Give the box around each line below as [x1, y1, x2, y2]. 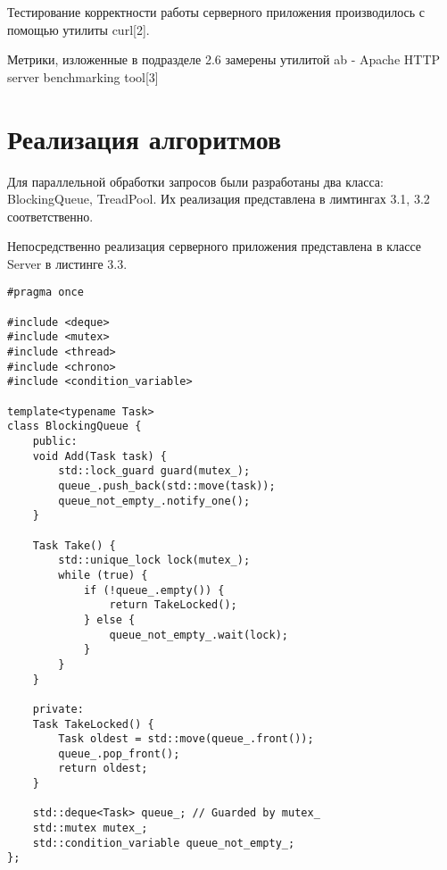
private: [32, 702, 84, 715]
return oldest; [58, 762, 148, 775]
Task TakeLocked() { [32, 717, 154, 731]
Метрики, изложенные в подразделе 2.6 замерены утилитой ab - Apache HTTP [7, 50, 441, 69]
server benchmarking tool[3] [7, 67, 159, 86]
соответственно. [7, 206, 94, 225]
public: [32, 435, 78, 448]
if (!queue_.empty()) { [83, 583, 225, 597]
